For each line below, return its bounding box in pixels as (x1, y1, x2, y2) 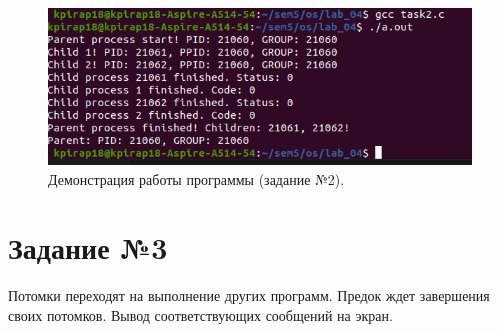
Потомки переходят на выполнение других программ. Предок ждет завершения (8, 285, 490, 306)
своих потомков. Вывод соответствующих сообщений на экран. (8, 304, 393, 325)
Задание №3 (8, 227, 168, 268)
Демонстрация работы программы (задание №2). (48, 168, 345, 189)
